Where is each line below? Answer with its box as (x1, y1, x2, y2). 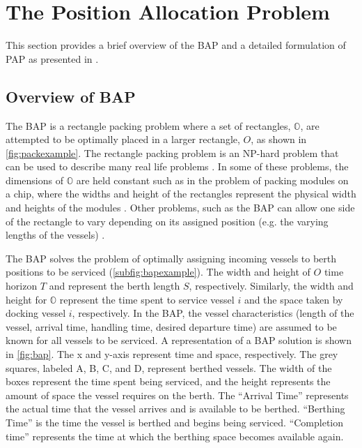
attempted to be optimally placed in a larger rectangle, (6, 132, 240, 147)
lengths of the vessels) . (6, 227, 105, 242)
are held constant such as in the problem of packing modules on (76, 172, 349, 187)
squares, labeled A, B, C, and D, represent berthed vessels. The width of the (6, 360, 332, 375)
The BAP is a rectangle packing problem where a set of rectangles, (6, 118, 291, 133)
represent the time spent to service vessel (59, 292, 235, 306)
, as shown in (251, 132, 307, 147)
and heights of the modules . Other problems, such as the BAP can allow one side (6, 200, 355, 215)
